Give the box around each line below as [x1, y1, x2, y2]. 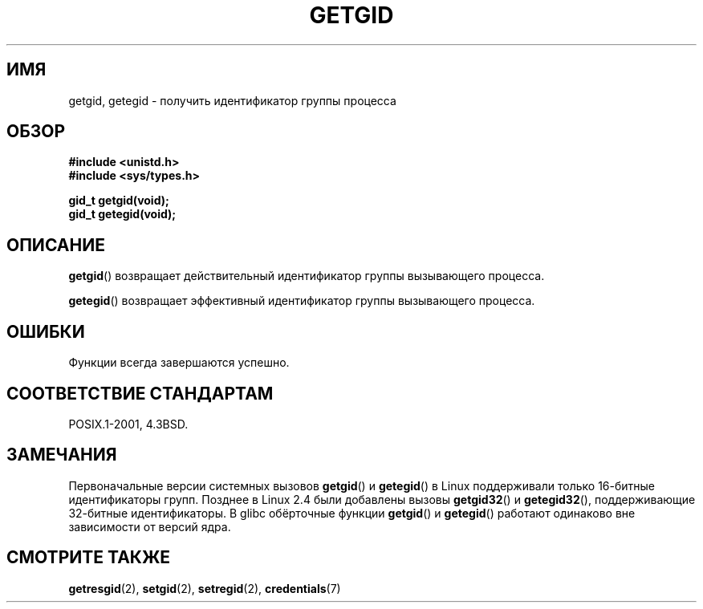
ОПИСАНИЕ [6, 234, 105, 255]
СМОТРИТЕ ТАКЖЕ [6, 547, 171, 568]
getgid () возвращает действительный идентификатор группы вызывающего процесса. [68, 269, 545, 283]
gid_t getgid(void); [68, 193, 169, 208]
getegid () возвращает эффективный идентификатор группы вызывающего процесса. [68, 294, 535, 308]
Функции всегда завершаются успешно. [68, 355, 290, 370]
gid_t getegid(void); [68, 207, 177, 221]
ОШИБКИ [6, 321, 85, 342]
